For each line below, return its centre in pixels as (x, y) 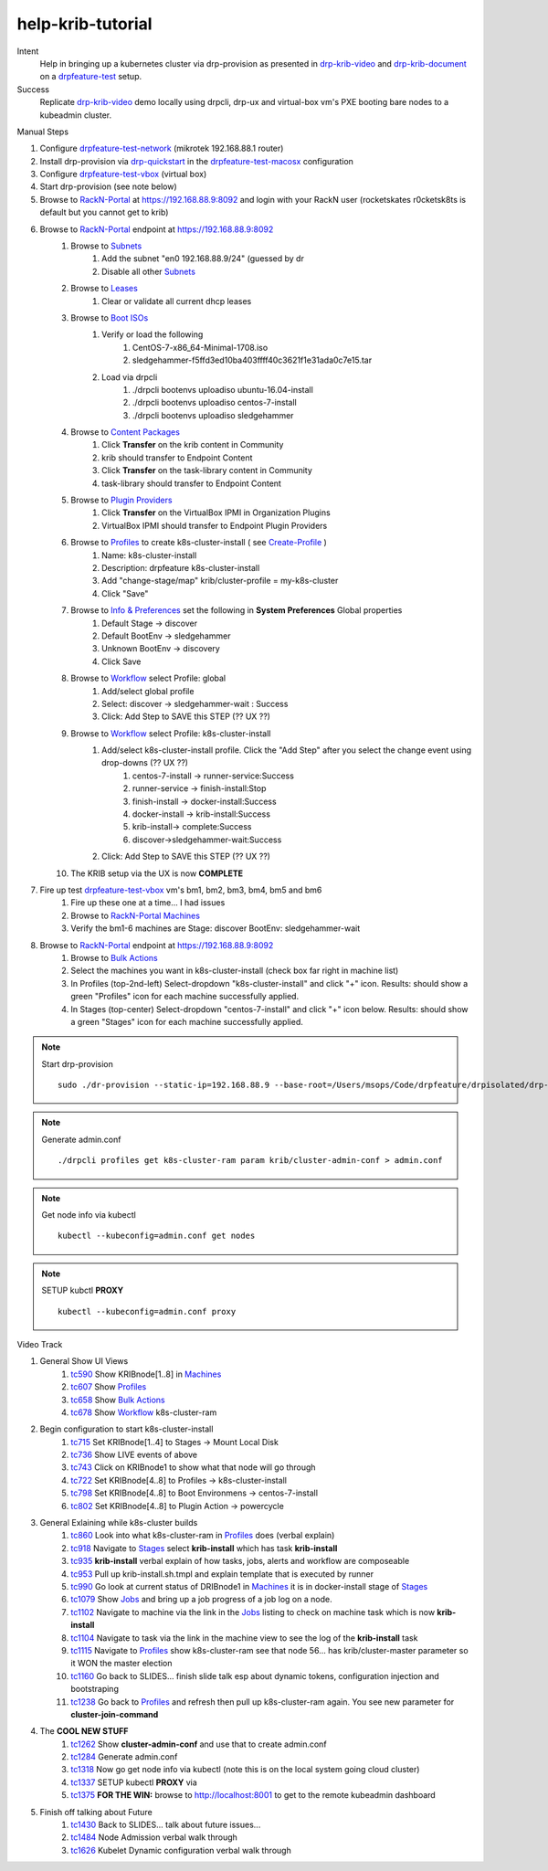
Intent (28, 51)
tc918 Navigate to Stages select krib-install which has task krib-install (204, 1548)
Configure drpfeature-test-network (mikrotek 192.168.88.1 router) (162, 148)
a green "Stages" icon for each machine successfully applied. (187, 1021)
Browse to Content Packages (125, 432)
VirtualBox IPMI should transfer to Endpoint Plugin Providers (215, 525)
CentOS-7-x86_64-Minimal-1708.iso (200, 347)
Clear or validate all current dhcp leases (177, 301)
